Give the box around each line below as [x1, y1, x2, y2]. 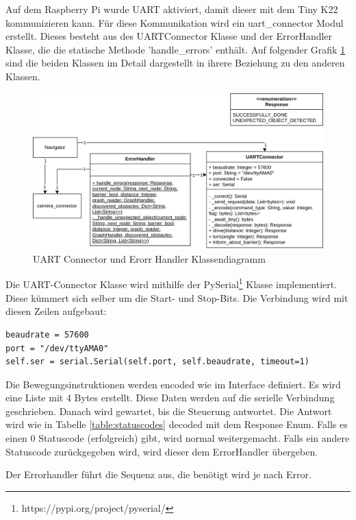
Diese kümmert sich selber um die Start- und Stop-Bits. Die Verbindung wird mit [5, 290, 348, 305]
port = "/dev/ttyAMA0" [5, 343, 109, 353]
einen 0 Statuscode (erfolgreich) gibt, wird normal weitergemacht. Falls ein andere [5, 431, 350, 445]
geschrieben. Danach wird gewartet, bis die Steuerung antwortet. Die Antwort [5, 403, 332, 418]
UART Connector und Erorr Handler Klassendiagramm [33, 251, 266, 265]
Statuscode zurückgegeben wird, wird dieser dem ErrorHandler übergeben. [5, 444, 318, 458]
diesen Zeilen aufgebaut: [5, 304, 107, 318]
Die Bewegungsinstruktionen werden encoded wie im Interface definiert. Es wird [5, 377, 341, 391]
